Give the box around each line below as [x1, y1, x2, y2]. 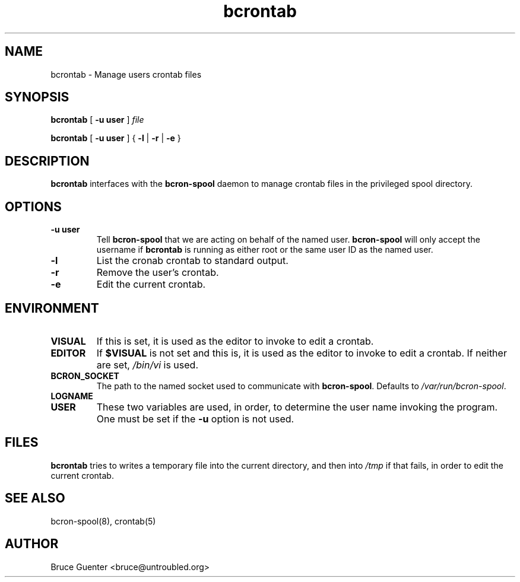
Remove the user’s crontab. [96, 266, 219, 279]
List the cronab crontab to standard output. [96, 255, 288, 267]
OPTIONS [5, 199, 62, 214]
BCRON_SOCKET [50, 370, 119, 381]
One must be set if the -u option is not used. [96, 412, 294, 425]
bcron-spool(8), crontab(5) [50, 516, 156, 526]
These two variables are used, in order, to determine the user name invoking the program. [96, 400, 498, 413]
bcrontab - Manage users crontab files [50, 69, 202, 79]
